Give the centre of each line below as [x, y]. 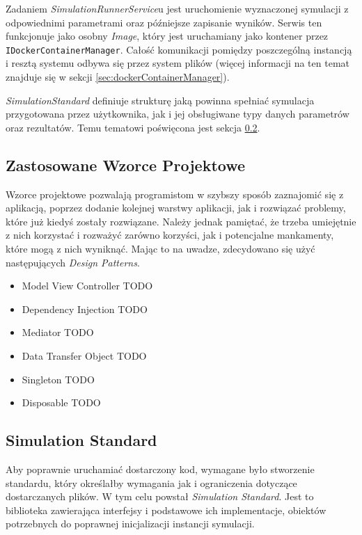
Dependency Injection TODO [85, 309]
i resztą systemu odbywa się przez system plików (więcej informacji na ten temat [178, 63]
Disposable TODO [61, 402]
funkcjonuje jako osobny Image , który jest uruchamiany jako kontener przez [167, 36]
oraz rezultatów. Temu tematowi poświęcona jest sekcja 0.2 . [133, 127]
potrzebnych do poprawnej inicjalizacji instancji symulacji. [130, 524]
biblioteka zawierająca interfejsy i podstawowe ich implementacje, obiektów [166, 510]
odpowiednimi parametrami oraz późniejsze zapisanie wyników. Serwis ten [164, 22]
